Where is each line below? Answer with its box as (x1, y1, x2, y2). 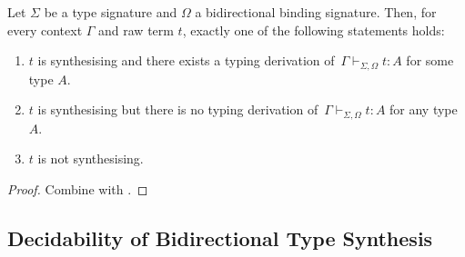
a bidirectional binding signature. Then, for (195, 3, 437, 21)
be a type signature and (44, 3, 177, 21)
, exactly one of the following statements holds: (182, 20, 445, 39)
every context (7, 20, 83, 39)
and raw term (98, 20, 174, 39)
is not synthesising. (37, 149, 144, 168)
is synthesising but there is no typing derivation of (37, 100, 318, 119)
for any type (389, 100, 458, 119)
